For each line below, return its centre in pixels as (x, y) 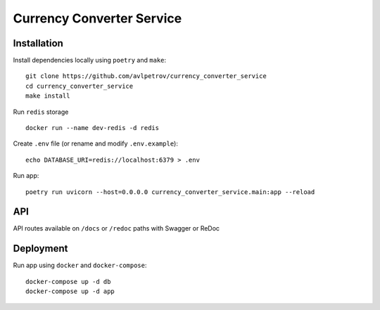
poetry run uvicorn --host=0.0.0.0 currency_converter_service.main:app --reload (170, 192)
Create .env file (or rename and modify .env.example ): (96, 143)
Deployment (40, 248)
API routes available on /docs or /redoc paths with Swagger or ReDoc (116, 228)
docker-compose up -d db (68, 282)
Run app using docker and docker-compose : (80, 265)
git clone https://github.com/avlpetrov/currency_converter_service (146, 76)
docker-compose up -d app (70, 291)
